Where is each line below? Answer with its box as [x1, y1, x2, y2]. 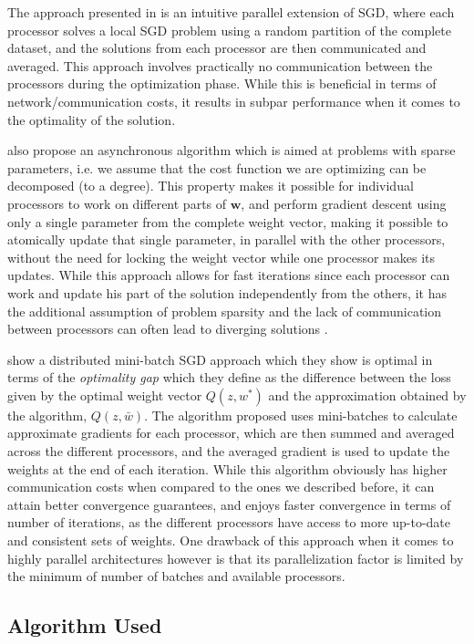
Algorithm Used [7, 611, 162, 639]
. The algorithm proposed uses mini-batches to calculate [144, 405, 458, 424]
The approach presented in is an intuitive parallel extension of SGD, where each [7, 3, 455, 21]
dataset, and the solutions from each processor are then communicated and [7, 38, 427, 57]
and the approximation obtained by [268, 385, 467, 404]
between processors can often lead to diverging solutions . [7, 319, 328, 338]
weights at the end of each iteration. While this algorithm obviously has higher [7, 459, 448, 478]
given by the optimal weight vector [7, 385, 202, 404]
